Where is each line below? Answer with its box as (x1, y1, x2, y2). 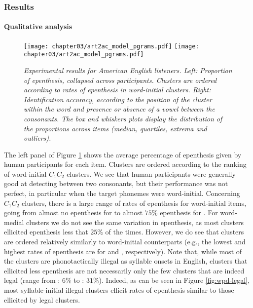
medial (4, 217, 24, 227)
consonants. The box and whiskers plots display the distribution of (24, 113, 222, 123)
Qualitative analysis (4, 21, 72, 32)
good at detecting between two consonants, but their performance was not (4, 178, 228, 189)
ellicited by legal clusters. (4, 294, 80, 305)
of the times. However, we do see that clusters (105, 227, 244, 237)
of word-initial (4, 168, 47, 179)
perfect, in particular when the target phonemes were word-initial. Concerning (4, 188, 240, 198)
